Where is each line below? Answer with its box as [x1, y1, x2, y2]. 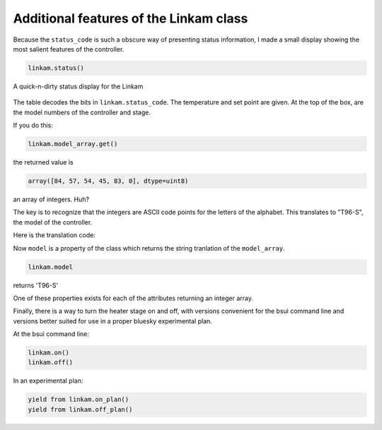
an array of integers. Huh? [13, 195, 90, 204]
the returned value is [13, 158, 74, 167]
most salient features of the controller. [13, 44, 125, 53]
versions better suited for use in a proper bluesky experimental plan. [13, 316, 212, 325]
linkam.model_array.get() [28, 140, 118, 148]
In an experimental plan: [13, 376, 83, 385]
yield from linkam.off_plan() [28, 405, 133, 413]
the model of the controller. [13, 217, 93, 226]
